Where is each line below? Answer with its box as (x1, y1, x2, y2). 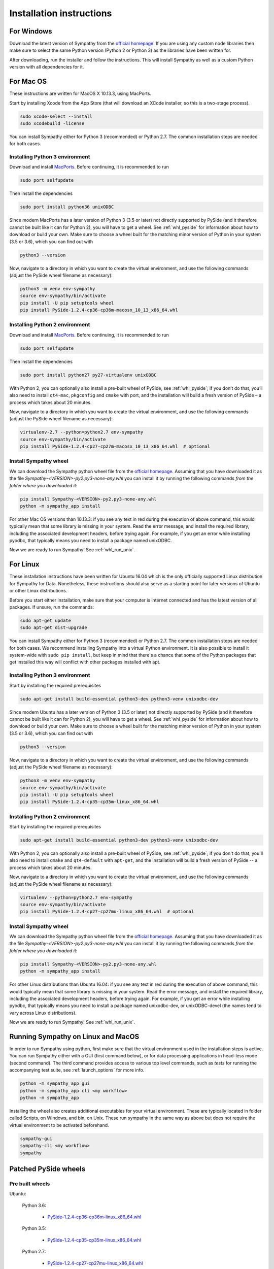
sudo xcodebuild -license (20, 120, 85, 126)
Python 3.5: (22, 1225, 46, 1231)
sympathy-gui (20, 1136, 53, 1142)
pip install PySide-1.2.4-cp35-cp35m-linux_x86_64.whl (20, 799, 159, 805)
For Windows (9, 27, 53, 36)
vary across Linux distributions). (9, 1010, 77, 1016)
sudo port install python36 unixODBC (20, 204, 114, 210)
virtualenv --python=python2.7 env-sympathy (20, 894, 133, 900)
